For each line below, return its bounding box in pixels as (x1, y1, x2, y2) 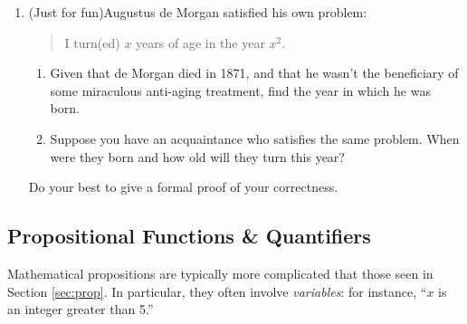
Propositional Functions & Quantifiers (7, 222, 371, 250)
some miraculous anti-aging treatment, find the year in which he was (50, 81, 431, 100)
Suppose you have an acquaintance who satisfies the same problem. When (50, 129, 460, 148)
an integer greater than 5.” (7, 300, 154, 319)
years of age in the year (136, 33, 265, 52)
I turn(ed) (64, 33, 120, 52)
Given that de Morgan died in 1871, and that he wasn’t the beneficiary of (50, 63, 459, 82)
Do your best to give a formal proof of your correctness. (28, 177, 338, 196)
